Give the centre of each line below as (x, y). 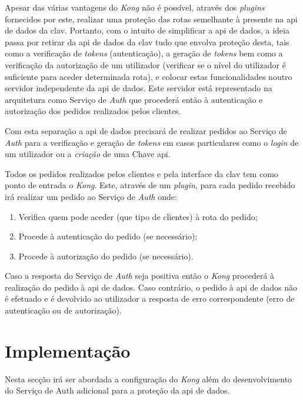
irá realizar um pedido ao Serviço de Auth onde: (91, 196)
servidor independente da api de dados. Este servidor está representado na (139, 88)
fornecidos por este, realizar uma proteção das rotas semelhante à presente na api (151, 19)
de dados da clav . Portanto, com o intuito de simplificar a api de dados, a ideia (147, 30)
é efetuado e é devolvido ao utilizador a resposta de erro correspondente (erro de (150, 299)
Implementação (68, 350)
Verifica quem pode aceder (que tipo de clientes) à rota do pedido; (138, 216)
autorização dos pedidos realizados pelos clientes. (93, 111)
